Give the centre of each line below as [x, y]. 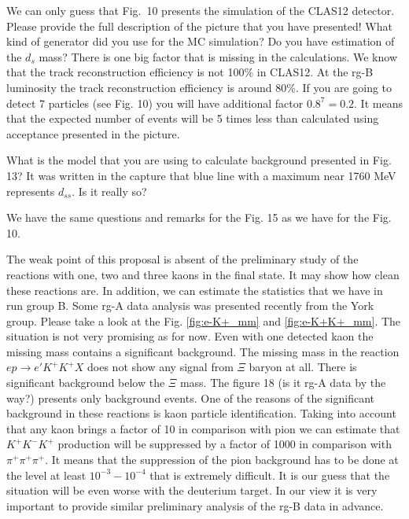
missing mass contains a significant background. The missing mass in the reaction [203, 351]
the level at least [46, 475]
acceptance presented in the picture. [93, 133]
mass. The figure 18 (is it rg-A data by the [283, 383]
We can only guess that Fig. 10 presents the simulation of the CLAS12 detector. [201, 10]
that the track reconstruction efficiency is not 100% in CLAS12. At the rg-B [190, 72]
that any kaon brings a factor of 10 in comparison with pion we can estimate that [203, 428]
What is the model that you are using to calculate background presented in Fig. [199, 160]
